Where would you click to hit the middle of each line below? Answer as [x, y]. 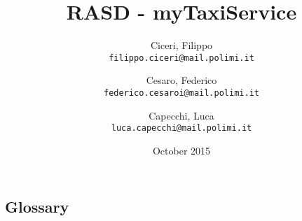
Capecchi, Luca [181, 115]
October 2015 [181, 150]
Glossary [37, 207]
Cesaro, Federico [181, 80]
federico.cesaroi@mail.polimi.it [181, 93]
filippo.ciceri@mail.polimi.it [181, 58]
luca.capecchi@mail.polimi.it [181, 128]
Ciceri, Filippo [181, 45]
